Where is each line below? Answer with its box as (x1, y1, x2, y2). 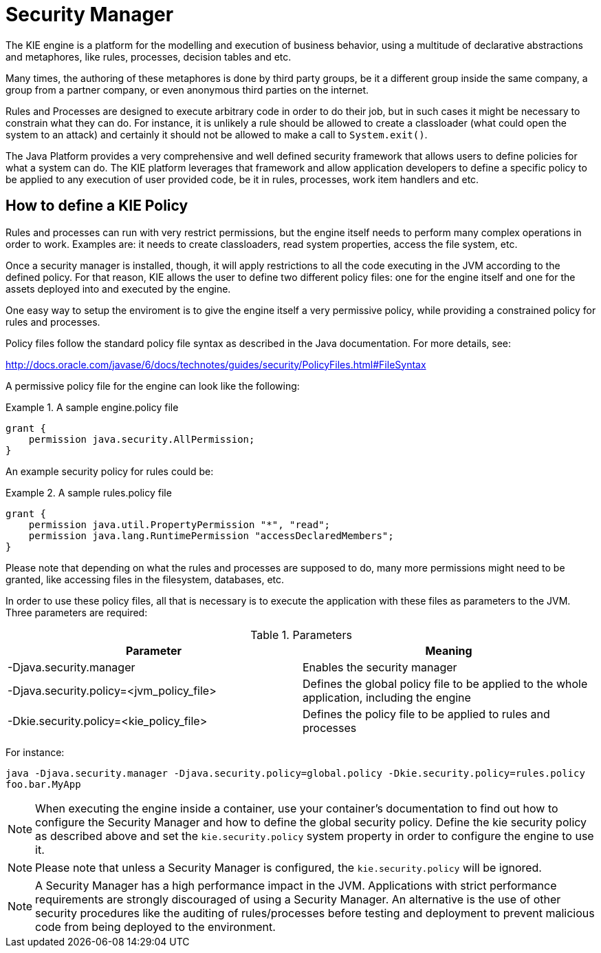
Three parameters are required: (6, 606, 148, 618)
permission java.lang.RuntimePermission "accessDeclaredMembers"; (28, 530, 394, 541)
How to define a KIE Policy (6, 197, 188, 215)
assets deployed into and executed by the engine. (6, 282, 231, 295)
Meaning (425, 643, 472, 658)
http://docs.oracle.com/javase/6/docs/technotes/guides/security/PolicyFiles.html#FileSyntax (6, 358, 426, 370)
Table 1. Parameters (250, 627, 352, 642)
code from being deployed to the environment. (35, 919, 276, 934)
